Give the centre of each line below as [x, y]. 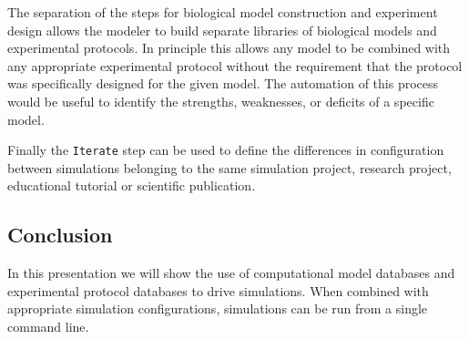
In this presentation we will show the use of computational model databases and [231, 273]
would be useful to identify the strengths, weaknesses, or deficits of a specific [221, 101]
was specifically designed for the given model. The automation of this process [223, 83]
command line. [48, 326]
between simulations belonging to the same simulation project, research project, [229, 167]
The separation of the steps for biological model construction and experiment [223, 12]
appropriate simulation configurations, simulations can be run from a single [218, 308]
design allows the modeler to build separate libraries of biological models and [222, 30]
